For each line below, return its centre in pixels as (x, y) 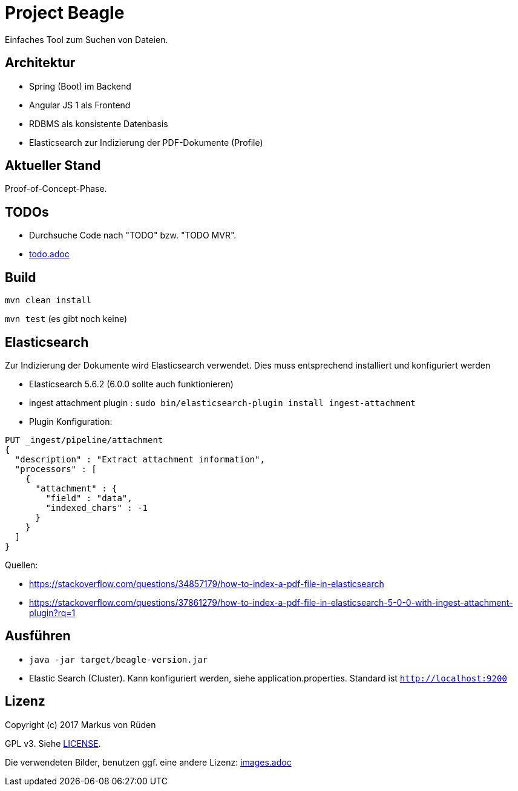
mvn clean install (48, 300)
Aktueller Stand (53, 166)
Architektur (40, 63)
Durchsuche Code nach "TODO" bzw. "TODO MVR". (133, 235)
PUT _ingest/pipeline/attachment (84, 440)
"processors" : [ (56, 469)
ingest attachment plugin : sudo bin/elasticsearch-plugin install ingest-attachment (222, 402)
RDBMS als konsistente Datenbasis (99, 123)
